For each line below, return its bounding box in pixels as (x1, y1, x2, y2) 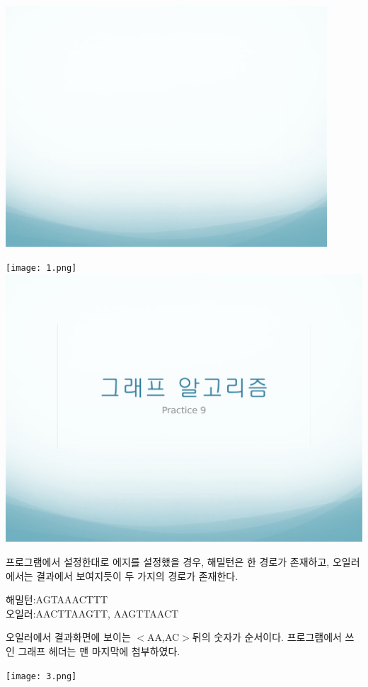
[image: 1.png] (6, 262, 77, 273)
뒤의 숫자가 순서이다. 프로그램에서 (192, 630, 342, 644)
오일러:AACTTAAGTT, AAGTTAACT (6, 605, 179, 620)
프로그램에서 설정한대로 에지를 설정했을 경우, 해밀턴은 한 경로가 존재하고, (6, 554, 330, 569)
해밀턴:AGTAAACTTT (6, 592, 108, 607)
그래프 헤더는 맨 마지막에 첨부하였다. (18, 644, 180, 658)
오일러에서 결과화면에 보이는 (6, 630, 131, 644)
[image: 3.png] (6, 671, 77, 681)
